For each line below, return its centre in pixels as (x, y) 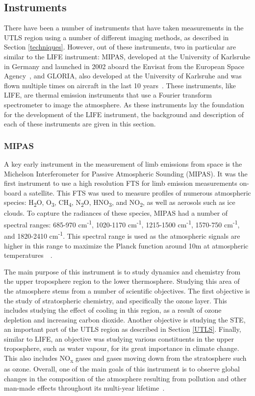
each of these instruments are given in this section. (80, 124)
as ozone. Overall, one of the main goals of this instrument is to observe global (122, 369)
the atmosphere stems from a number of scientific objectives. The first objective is (127, 290)
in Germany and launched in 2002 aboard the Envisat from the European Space (124, 66)
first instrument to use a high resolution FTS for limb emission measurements (121, 183)
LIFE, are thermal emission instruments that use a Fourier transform (108, 95)
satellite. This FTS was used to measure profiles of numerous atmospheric (140, 192)
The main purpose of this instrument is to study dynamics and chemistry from (122, 271)
